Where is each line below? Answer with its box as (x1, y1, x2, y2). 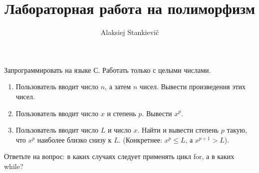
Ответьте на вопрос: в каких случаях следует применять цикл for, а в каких (4, 151, 235, 162)
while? (4, 161, 23, 171)
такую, (227, 125, 247, 135)
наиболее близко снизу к (37, 134, 112, 145)
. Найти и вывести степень (137, 125, 219, 135)
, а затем (105, 81, 131, 92)
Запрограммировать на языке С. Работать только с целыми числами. (4, 64, 211, 75)
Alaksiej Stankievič (100, 27, 159, 37)
